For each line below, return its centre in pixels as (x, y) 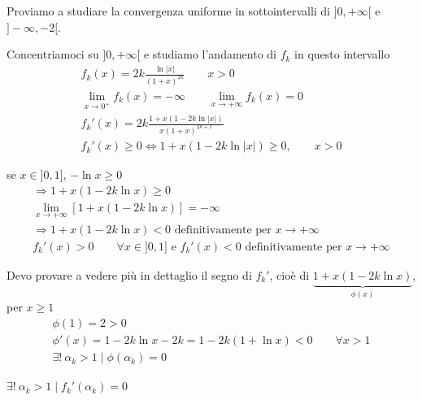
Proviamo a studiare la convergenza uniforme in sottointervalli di (169, 11)
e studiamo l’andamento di (210, 54)
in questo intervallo (342, 54)
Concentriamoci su (53, 54)
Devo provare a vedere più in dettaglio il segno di (129, 275)
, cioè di (289, 275)
